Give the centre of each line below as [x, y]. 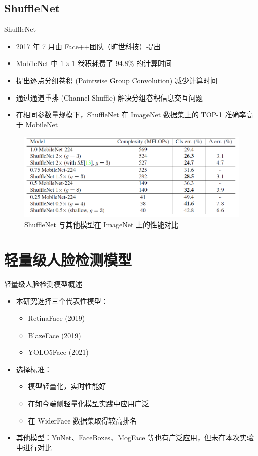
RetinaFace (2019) [57, 318]
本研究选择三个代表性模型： [62, 301]
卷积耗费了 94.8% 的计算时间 [125, 63]
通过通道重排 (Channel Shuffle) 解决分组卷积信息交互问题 [109, 97]
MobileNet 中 [37, 63]
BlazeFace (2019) [54, 335]
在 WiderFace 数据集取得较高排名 [83, 420]
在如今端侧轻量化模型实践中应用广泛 [88, 403]
